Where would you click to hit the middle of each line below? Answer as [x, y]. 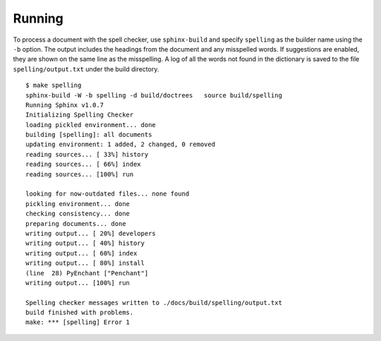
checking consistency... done [78, 214]
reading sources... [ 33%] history [87, 154]
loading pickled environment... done [91, 125]
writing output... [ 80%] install [85, 263]
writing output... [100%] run [78, 283]
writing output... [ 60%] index [81, 253]
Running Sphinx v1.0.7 [65, 105]
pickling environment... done [78, 204]
